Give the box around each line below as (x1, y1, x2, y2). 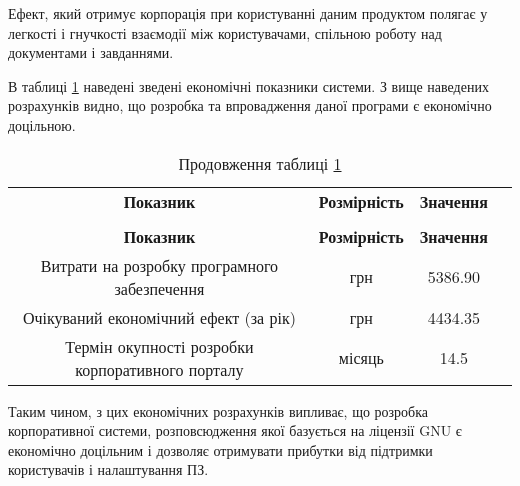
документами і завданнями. (8, 42, 174, 63)
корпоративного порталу (75, 357, 244, 381)
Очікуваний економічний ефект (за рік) (22, 305, 296, 329)
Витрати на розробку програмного (40, 253, 279, 277)
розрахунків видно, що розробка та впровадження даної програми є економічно (8, 95, 492, 116)
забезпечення (114, 276, 205, 300)
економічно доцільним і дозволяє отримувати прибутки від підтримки (8, 439, 433, 460)
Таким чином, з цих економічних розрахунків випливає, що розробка (8, 400, 429, 421)
